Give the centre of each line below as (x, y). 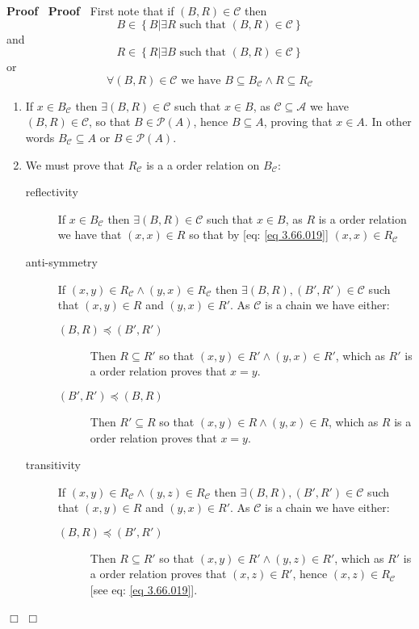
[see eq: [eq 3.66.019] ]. (144, 590)
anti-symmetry (61, 261)
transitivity (53, 465)
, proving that (298, 122)
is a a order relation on (203, 164)
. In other (388, 122)
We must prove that (75, 164)
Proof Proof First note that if (90, 10)
